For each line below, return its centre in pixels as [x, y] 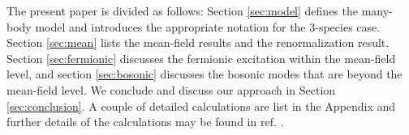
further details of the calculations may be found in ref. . [145, 122]
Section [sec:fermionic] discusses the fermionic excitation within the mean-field [201, 58]
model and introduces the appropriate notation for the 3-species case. [208, 26]
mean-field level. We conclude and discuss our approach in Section [171, 89]
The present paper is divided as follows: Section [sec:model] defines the [182, 11]
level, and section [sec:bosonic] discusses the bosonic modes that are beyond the [204, 74]
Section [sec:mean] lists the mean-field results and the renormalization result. [198, 42]
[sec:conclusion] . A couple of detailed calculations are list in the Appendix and [201, 105]
